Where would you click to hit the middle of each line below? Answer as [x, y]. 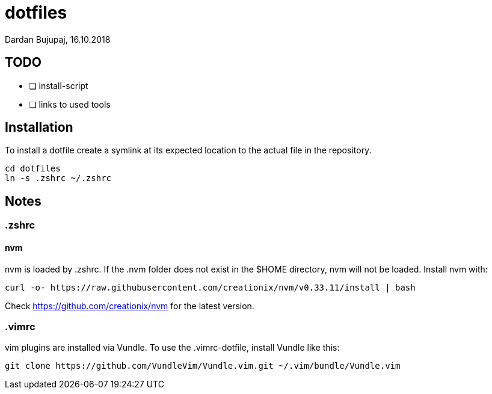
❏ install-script [59, 85]
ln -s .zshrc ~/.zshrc [58, 178]
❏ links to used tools [70, 104]
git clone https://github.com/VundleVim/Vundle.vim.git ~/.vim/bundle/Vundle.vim [203, 366]
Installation [39, 128]
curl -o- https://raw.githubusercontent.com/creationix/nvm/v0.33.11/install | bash [210, 287]
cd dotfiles [33, 169]
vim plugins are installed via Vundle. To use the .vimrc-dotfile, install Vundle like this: [172, 348]
